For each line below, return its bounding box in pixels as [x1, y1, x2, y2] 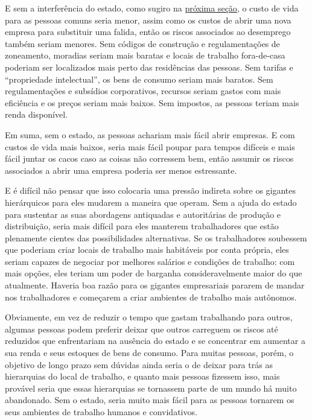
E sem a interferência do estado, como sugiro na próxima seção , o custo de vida [5, 2, 299, 14]
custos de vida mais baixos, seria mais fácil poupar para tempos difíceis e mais [5, 140, 295, 153]
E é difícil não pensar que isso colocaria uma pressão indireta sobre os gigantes [5, 184, 296, 197]
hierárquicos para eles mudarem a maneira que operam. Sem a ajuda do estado [5, 196, 297, 208]
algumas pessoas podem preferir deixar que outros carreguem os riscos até [5, 322, 278, 335]
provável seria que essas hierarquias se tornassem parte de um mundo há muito [5, 381, 297, 394]
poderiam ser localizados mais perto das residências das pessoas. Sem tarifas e [5, 60, 293, 73]
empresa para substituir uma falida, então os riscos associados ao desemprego [5, 25, 291, 38]
